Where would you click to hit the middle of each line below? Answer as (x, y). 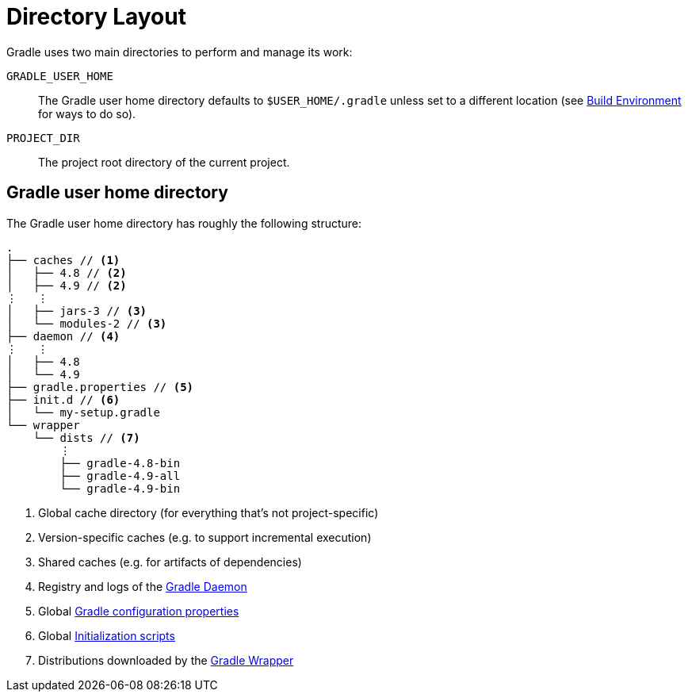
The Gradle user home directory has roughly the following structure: (184, 223)
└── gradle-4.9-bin (120, 488)
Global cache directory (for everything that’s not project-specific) (208, 512)
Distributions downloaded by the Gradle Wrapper (166, 660)
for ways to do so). (87, 113)
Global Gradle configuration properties (139, 611)
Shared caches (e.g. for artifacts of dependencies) (170, 562)
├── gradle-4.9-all (120, 476)
